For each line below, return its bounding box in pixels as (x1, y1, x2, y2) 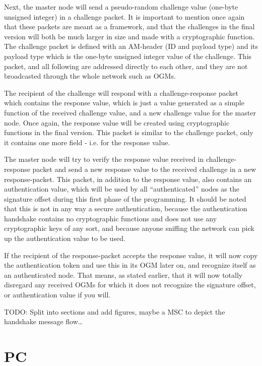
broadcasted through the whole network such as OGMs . (4, 71, 176, 81)
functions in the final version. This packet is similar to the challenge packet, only (4, 127, 253, 138)
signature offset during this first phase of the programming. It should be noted (4, 193, 246, 204)
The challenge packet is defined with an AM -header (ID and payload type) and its (4, 41, 258, 51)
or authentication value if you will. (4, 289, 111, 300)
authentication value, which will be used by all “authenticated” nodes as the (4, 184, 239, 194)
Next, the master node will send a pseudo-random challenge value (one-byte (4, 2, 238, 12)
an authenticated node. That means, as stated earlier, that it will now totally (4, 269, 243, 280)
